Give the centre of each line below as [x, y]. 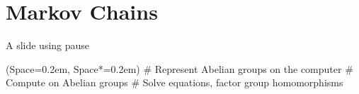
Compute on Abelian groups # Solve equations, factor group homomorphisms [175, 82]
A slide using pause [48, 45]
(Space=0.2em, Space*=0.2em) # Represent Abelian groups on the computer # [179, 68]
